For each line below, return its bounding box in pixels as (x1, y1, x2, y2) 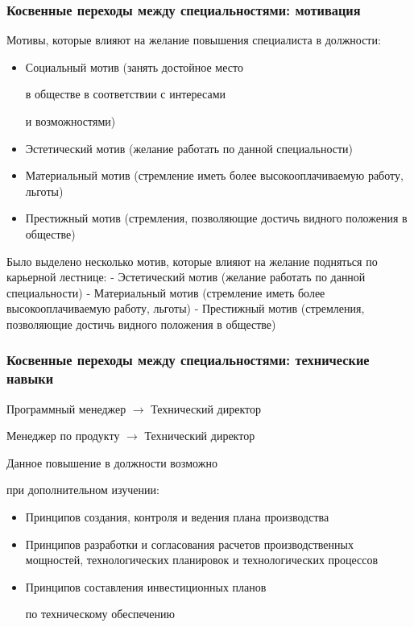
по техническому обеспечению (25, 605, 176, 622)
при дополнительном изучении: (6, 481, 159, 498)
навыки (6, 368, 54, 388)
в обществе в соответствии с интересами (25, 85, 226, 102)
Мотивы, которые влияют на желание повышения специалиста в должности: (6, 31, 381, 48)
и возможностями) (25, 113, 116, 129)
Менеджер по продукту (6, 427, 120, 444)
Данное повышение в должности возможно (6, 454, 217, 471)
